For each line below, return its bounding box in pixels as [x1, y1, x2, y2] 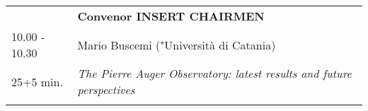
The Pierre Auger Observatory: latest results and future [77, 65, 352, 81]
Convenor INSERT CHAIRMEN [77, 8, 265, 24]
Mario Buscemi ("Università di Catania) [77, 36, 276, 53]
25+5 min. [11, 73, 63, 90]
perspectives [77, 81, 135, 98]
